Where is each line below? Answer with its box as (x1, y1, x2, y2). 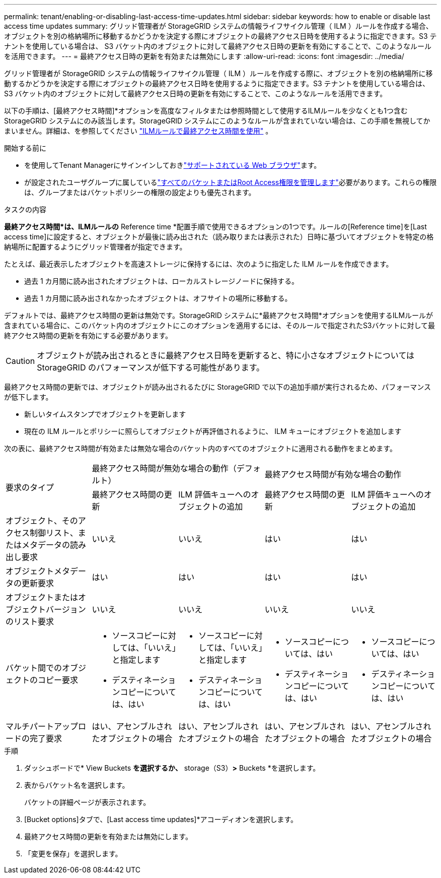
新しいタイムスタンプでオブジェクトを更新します (24, 410, 186, 418)
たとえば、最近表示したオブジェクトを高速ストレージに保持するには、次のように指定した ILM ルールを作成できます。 (4, 260, 393, 268)
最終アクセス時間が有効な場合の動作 (264, 469, 401, 479)
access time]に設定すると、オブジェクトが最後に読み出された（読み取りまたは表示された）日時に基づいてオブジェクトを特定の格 (4, 232, 434, 241)
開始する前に (4, 144, 46, 152)
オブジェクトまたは (6, 592, 79, 602)
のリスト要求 (6, 616, 54, 626)
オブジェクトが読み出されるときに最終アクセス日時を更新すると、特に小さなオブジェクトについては (37, 350, 415, 360)
